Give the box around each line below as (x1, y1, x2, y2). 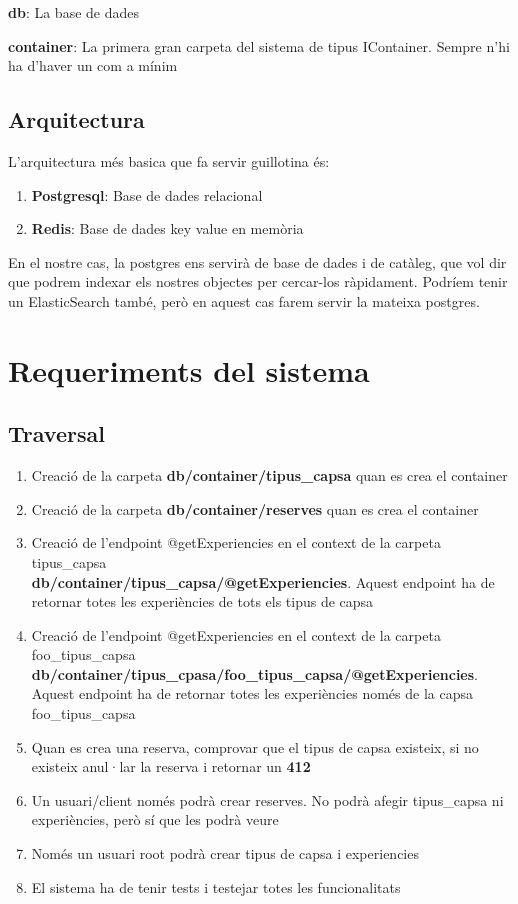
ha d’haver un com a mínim (8, 55, 178, 76)
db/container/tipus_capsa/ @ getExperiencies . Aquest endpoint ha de (31, 571, 495, 592)
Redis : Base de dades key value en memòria (31, 218, 304, 239)
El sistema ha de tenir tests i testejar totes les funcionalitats (31, 876, 401, 897)
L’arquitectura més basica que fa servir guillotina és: (8, 150, 330, 171)
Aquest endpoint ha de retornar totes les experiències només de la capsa (31, 683, 473, 704)
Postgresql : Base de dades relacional (31, 184, 263, 205)
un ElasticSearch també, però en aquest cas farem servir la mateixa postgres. (8, 290, 480, 311)
